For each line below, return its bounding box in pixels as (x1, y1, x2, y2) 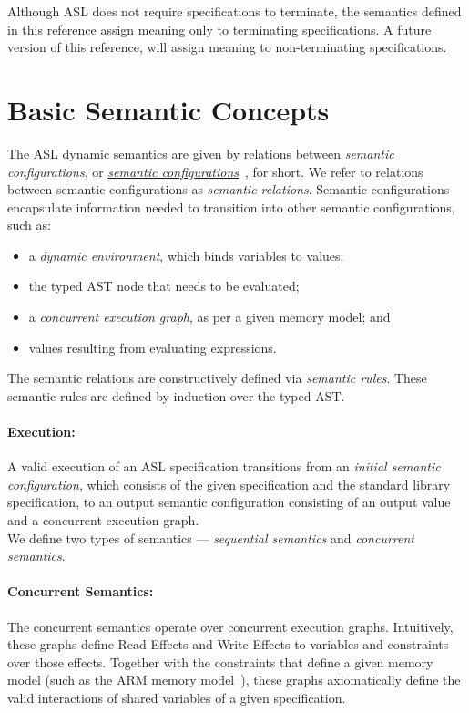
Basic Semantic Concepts (7, 90, 330, 128)
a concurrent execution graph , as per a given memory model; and (28, 307, 391, 326)
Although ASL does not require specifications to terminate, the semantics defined (7, 2, 462, 20)
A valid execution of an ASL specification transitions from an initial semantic (7, 457, 441, 476)
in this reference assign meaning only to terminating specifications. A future (7, 19, 432, 38)
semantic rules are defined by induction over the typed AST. (7, 386, 345, 405)
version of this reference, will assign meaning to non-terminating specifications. (7, 37, 447, 57)
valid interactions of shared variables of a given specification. (7, 687, 346, 707)
